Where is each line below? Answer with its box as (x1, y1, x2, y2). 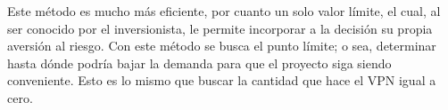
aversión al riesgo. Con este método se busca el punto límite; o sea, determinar (7, 36, 436, 55)
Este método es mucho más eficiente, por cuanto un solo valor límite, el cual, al (7, 2, 441, 20)
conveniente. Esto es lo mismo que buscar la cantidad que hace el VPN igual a (7, 71, 436, 90)
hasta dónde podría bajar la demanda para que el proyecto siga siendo (7, 53, 392, 72)
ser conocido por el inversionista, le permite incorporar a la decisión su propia (7, 19, 433, 37)
